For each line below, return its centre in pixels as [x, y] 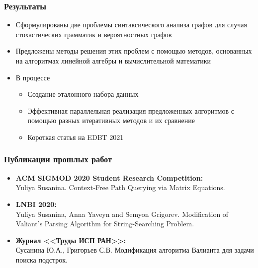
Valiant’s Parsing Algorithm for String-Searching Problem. [105, 224]
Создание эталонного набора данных [83, 94]
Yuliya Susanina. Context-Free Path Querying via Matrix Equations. [120, 187]
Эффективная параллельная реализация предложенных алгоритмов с [131, 110]
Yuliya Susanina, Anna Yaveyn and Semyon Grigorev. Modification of [122, 214]
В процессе [33, 77]
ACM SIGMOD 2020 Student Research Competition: [109, 177]
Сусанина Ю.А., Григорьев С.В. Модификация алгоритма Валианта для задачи [135, 250]
